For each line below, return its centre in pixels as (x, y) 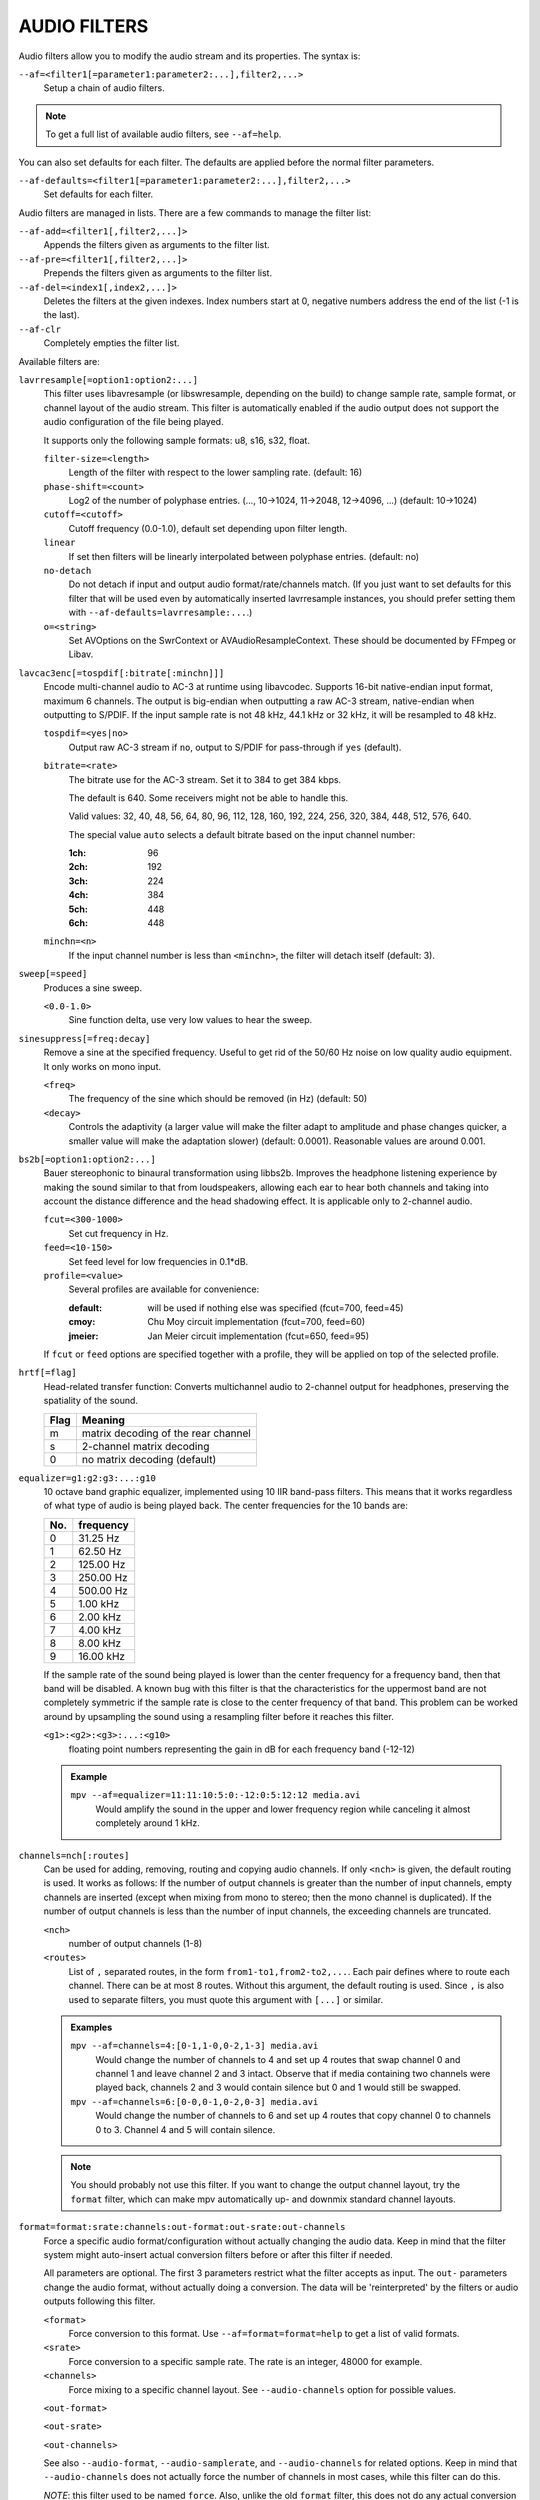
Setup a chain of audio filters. (104, 88)
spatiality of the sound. (91, 1401)
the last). (61, 315)
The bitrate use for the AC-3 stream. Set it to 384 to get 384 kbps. (205, 779)
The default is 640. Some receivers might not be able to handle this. (208, 797)
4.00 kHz (100, 1630)
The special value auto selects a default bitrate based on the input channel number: (242, 834)
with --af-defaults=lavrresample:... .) (160, 612)
